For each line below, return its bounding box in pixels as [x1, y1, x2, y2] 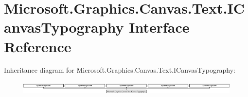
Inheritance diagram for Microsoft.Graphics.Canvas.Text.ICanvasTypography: [4, 64, 235, 75]
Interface [129, 17, 190, 37]
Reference [4, 36, 71, 56]
